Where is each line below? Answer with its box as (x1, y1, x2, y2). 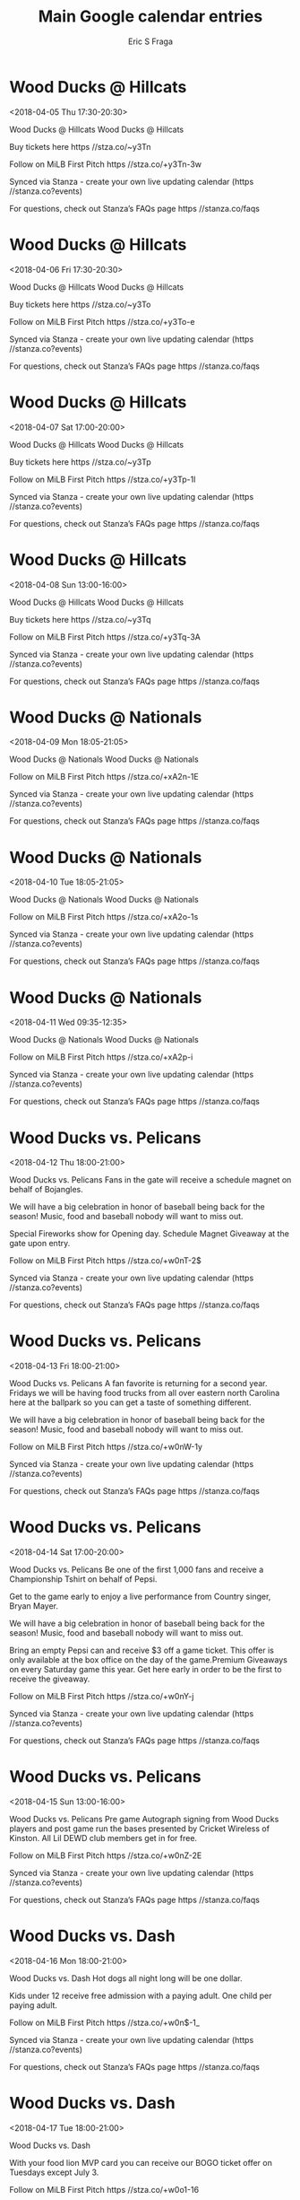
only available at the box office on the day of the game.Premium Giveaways (9, 1654, 288, 1665)
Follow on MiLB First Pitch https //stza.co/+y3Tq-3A (9, 631, 201, 642)
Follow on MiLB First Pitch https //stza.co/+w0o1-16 (9, 2184, 200, 2195)
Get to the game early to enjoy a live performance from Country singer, (9, 1591, 271, 1602)
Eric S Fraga (128, 36, 173, 47)
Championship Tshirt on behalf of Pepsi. (9, 1574, 158, 1585)
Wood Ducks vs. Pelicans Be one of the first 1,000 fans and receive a (9, 1564, 264, 1576)
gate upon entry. (9, 1238, 71, 1249)
